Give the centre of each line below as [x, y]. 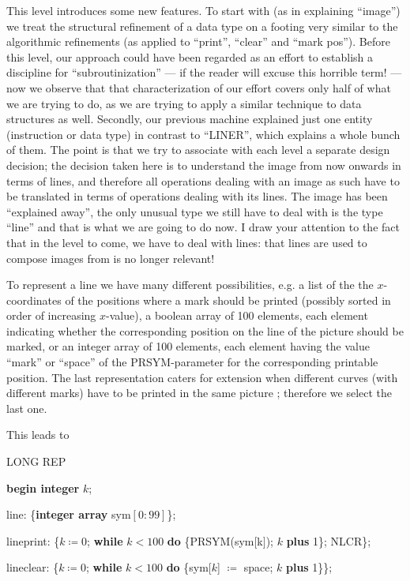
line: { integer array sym [69, 514]
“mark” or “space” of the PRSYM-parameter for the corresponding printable [192, 362]
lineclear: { [33, 567]
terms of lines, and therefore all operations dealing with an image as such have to [203, 180]
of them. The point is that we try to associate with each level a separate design [198, 150]
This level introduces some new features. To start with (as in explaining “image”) [203, 10]
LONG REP [36, 461]
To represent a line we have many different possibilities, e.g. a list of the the [190, 285]
